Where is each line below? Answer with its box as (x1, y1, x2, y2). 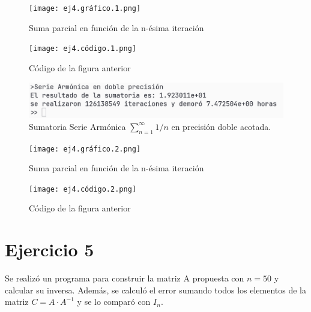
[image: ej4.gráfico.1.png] (29, 4, 141, 13)
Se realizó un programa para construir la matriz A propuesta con (5, 272, 244, 284)
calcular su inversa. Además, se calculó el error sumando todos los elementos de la (5, 283, 307, 296)
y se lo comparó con (77, 295, 151, 308)
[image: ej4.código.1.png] (29, 44, 136, 53)
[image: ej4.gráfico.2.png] (29, 144, 141, 153)
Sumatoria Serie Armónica (29, 120, 126, 132)
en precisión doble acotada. (171, 120, 271, 132)
